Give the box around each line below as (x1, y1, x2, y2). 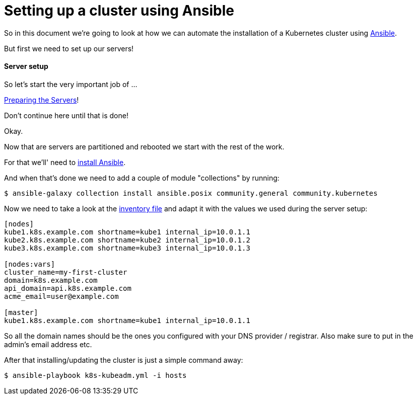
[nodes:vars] (4, 260, 55, 268)
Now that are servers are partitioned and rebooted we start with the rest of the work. (4, 142, 285, 151)
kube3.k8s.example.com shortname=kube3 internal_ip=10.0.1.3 (4, 244, 250, 252)
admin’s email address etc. (4, 340, 92, 349)
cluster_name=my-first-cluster (4, 268, 127, 276)
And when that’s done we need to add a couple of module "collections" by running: (4, 173, 280, 182)
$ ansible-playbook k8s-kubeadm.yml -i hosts (4, 371, 187, 379)
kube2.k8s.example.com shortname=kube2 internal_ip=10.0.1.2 (4, 235, 250, 244)
